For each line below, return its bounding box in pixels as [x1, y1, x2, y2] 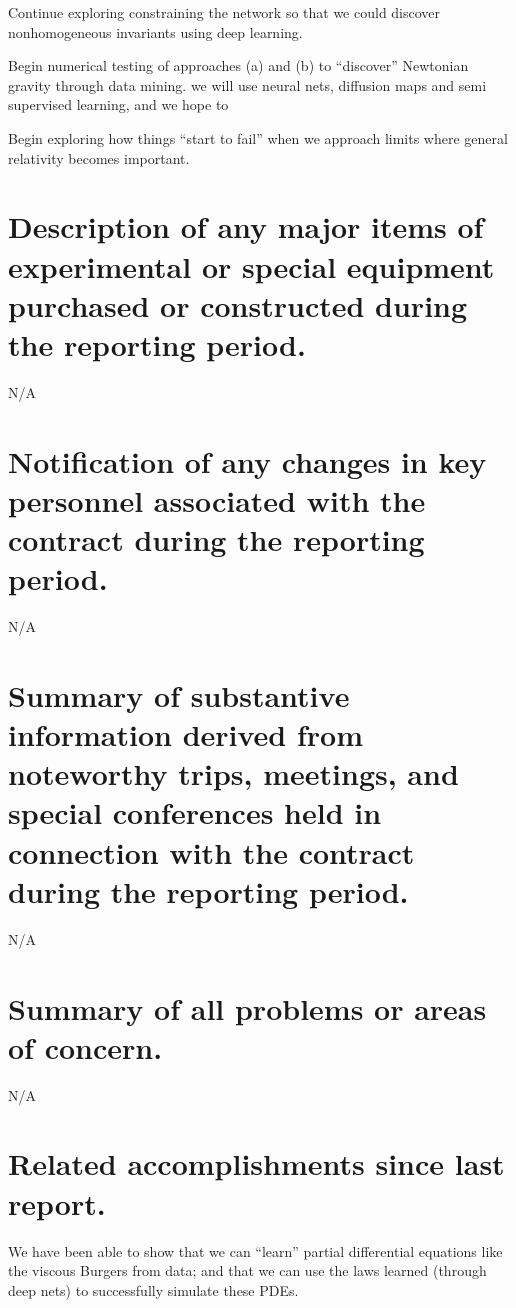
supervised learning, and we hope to [8, 94, 229, 115]
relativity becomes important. [8, 147, 190, 168]
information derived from [8, 714, 364, 755]
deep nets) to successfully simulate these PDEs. [8, 1279, 299, 1300]
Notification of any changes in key [8, 440, 487, 481]
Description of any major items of [8, 206, 484, 247]
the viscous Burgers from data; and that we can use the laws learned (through [8, 1260, 487, 1281]
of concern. [8, 1026, 163, 1067]
